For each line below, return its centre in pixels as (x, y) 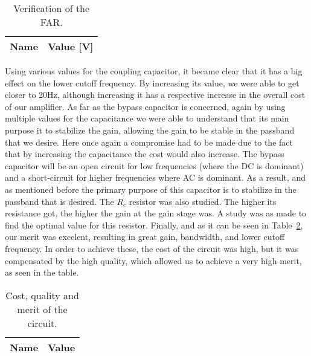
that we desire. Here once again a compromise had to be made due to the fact (149, 142)
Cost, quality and (42, 295)
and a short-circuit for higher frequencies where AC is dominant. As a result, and (155, 177)
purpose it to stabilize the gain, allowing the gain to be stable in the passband (150, 130)
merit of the (42, 309)
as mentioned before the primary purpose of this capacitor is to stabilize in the (151, 189)
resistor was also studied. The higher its (203, 201)
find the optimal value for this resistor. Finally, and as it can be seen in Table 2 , (154, 225)
